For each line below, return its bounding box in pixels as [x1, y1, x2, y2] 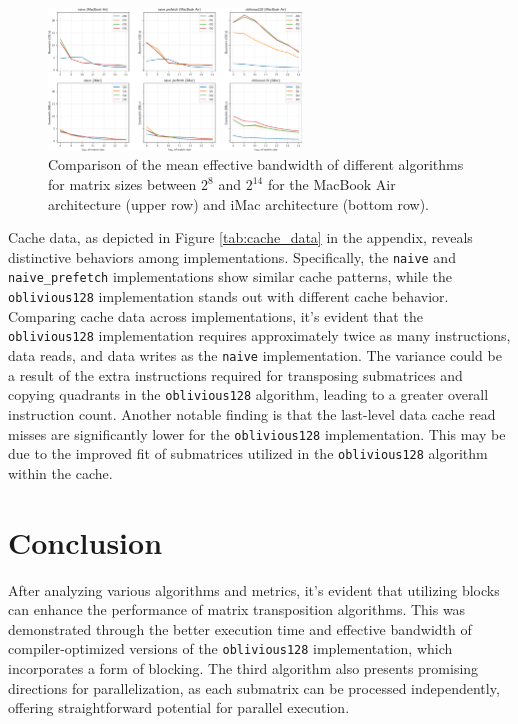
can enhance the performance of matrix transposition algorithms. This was [8, 599, 466, 620]
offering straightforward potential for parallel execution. [8, 697, 350, 718]
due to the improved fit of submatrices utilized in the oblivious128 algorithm [8, 443, 488, 464]
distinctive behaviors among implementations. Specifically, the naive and [8, 246, 456, 267]
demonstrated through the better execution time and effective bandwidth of [8, 618, 472, 639]
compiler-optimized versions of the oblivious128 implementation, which [8, 638, 453, 659]
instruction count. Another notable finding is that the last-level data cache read [8, 403, 496, 424]
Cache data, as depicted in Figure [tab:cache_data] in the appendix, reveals [8, 227, 473, 248]
